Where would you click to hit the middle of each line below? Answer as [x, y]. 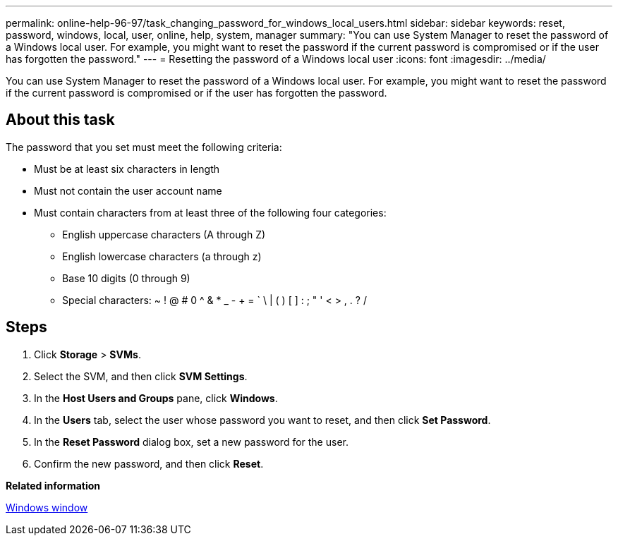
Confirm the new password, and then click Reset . [149, 463]
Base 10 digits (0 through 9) [126, 278]
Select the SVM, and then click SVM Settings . [141, 376]
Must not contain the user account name [128, 190]
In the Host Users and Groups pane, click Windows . [156, 398]
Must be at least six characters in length [127, 169]
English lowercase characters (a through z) [162, 256]
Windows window [47, 507]
